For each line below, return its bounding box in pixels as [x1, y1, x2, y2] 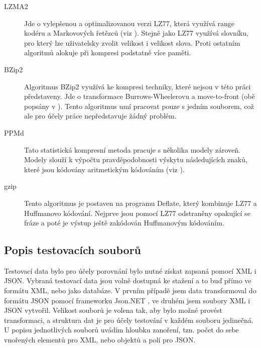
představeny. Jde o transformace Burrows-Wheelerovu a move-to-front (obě [24, 91, 255, 101]
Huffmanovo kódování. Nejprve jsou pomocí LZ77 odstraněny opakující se [24, 207, 250, 218]
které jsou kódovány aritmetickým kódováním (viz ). [24, 164, 185, 174]
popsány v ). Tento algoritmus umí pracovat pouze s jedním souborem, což [24, 100, 254, 111]
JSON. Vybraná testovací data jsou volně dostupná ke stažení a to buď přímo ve [4, 275, 251, 286]
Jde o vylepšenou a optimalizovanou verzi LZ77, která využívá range [24, 18, 235, 28]
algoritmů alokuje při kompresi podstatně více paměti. [24, 47, 191, 58]
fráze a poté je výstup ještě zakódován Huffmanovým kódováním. [24, 217, 224, 228]
